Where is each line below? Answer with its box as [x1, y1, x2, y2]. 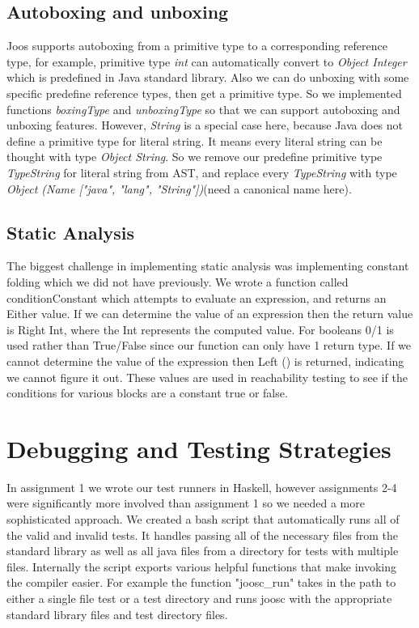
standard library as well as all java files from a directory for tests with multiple [6, 542, 399, 559]
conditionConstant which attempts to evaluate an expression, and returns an [6, 289, 387, 306]
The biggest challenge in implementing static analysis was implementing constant [6, 257, 409, 274]
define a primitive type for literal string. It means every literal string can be [6, 132, 383, 149]
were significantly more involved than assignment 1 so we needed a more [6, 494, 365, 511]
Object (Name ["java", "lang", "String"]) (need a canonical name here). [6, 180, 352, 197]
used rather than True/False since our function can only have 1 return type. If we [6, 337, 412, 354]
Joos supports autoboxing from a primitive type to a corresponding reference [6, 37, 387, 54]
